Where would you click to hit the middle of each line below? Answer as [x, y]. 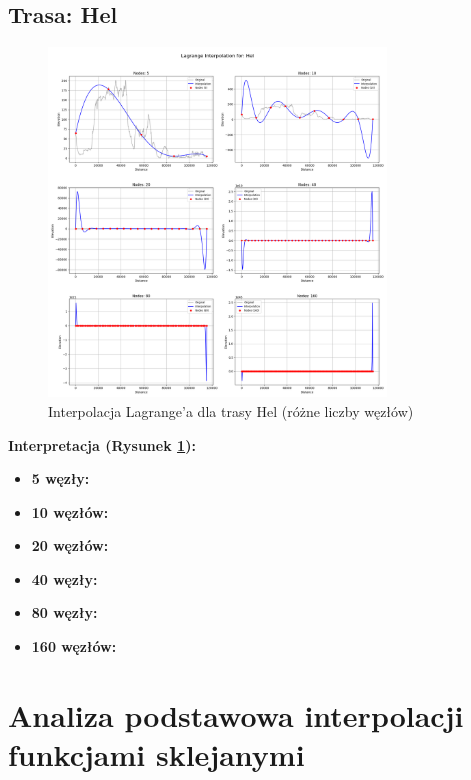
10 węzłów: [70, 511]
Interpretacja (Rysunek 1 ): [102, 444]
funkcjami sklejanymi [156, 754]
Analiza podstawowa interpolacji [236, 714]
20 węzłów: [70, 545]
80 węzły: [64, 612]
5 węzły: [60, 478]
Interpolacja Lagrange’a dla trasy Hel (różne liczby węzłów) [231, 410]
